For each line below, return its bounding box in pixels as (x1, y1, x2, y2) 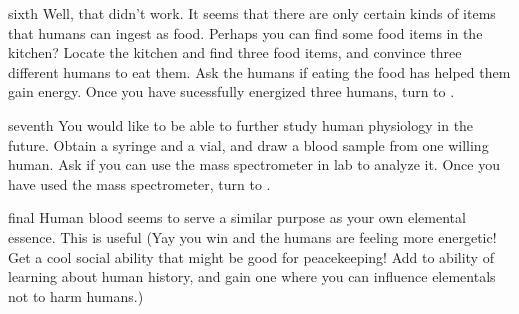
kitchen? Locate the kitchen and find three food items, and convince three (8, 42, 462, 63)
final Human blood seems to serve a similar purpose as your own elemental (8, 207, 466, 228)
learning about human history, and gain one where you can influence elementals (8, 266, 496, 287)
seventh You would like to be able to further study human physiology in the (8, 114, 474, 135)
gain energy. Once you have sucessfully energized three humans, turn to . (8, 81, 455, 102)
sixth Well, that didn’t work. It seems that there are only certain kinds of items (8, 3, 496, 23)
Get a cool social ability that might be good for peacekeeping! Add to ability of (8, 246, 494, 267)
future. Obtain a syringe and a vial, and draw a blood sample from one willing (8, 134, 489, 155)
